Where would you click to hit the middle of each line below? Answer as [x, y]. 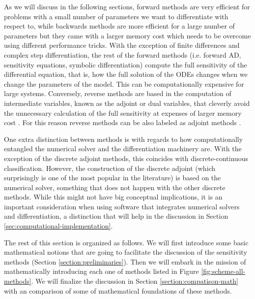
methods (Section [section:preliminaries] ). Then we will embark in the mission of [125, 261]
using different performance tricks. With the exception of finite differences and [122, 45]
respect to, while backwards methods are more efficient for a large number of [119, 26]
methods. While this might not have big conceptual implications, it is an [113, 197]
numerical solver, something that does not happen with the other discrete [115, 187]
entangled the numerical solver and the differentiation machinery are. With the [123, 149]
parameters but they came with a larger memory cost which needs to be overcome [127, 35]
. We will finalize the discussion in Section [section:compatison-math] [135, 281]
